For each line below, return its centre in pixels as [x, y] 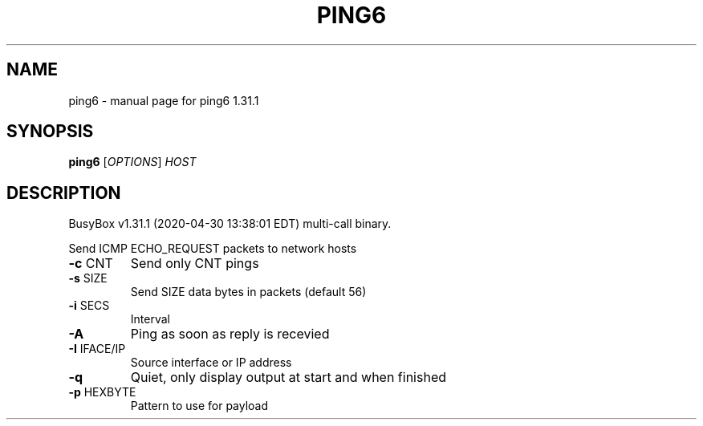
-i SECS [89, 306]
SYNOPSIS [50, 132]
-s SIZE [88, 278]
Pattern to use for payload [199, 406]
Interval [150, 319]
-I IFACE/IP [97, 349]
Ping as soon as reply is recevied [230, 334]
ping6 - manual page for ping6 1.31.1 [164, 100]
